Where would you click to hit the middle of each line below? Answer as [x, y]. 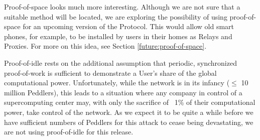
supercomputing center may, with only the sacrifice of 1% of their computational [130, 102]
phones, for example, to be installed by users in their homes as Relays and [118, 36]
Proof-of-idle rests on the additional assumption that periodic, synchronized [120, 62]
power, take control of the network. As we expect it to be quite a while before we [129, 112]
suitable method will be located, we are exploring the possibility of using [116, 16]
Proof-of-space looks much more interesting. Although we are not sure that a [122, 7]
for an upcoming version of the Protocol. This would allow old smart [128, 26]
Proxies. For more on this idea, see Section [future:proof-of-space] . [105, 46]
